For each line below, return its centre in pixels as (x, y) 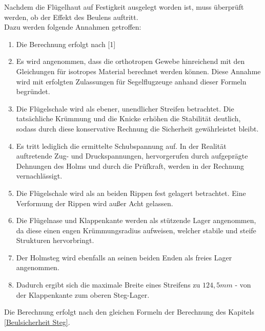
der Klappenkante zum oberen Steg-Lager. (83, 294)
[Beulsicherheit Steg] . (37, 322)
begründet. (33, 91)
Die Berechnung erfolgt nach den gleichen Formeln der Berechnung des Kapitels (129, 312)
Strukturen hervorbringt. (55, 240)
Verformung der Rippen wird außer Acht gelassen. (95, 203)
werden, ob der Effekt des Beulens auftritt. (71, 17)
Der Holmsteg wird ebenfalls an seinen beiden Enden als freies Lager (124, 257)
